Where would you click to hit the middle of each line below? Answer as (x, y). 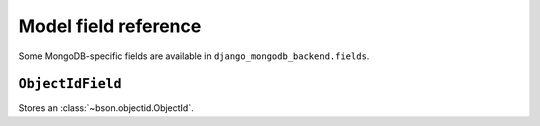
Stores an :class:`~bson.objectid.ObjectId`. (106, 108)
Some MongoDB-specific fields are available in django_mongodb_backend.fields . (194, 56)
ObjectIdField (70, 84)
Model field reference (110, 26)
